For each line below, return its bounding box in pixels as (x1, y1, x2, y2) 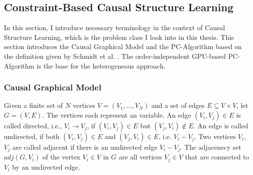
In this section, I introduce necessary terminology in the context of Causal (4, 22, 225, 33)
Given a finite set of (4, 100, 63, 110)
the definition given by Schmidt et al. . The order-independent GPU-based (4, 51, 226, 61)
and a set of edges (151, 100, 205, 110)
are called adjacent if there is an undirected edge (12, 141, 158, 152)
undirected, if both (4, 131, 60, 141)
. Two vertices (194, 131, 236, 141)
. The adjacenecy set (180, 141, 241, 152)
